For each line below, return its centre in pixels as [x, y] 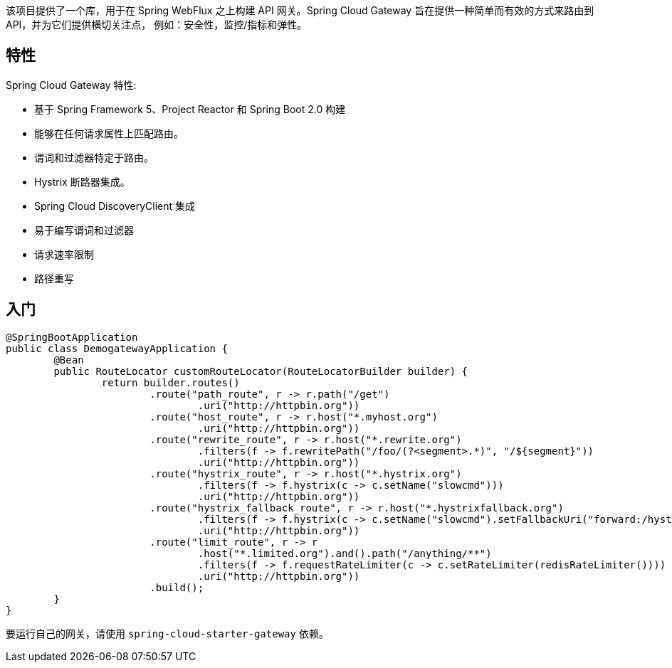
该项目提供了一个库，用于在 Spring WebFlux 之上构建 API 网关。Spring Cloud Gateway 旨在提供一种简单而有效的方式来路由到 [300, 10]
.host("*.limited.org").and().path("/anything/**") [345, 553]
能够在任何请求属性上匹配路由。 [109, 133]
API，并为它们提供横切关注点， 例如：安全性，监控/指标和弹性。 [157, 25]
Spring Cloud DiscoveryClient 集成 [115, 206]
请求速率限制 [64, 254]
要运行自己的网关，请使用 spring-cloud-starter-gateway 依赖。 [167, 633]
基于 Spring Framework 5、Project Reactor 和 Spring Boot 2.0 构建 [190, 109]
